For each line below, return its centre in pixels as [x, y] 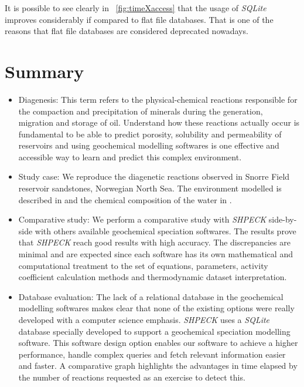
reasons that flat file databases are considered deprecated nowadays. [127, 31]
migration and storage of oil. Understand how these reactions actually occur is [159, 122]
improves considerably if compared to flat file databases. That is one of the [139, 19]
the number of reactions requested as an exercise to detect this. [132, 377]
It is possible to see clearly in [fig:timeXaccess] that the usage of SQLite [136, 8]
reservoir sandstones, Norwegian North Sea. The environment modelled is [150, 188]
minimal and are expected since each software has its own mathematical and [156, 254]
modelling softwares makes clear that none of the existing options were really [156, 308]
